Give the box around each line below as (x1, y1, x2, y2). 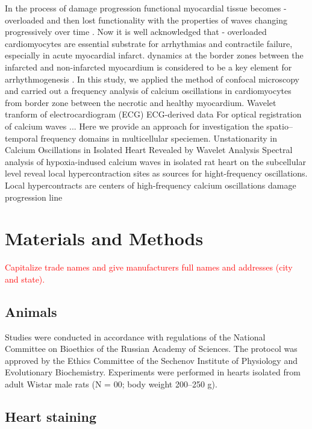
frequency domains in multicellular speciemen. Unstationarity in (40, 131, 277, 144)
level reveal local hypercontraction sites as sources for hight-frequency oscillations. (5, 167, 308, 180)
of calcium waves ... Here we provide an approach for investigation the (5, 119, 264, 132)
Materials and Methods (5, 226, 204, 251)
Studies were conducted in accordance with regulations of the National (5, 330, 266, 343)
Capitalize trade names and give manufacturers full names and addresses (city (5, 261, 293, 274)
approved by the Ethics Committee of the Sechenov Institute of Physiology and (5, 354, 298, 366)
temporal (5, 131, 38, 144)
